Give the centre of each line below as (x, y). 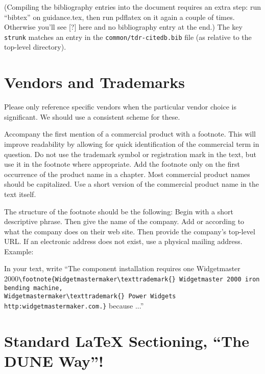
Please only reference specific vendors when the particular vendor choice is (120, 107)
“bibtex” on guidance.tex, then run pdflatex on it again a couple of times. (119, 17)
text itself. (20, 194)
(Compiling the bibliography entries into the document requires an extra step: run (132, 7)
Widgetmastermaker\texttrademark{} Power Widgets (90, 296)
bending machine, (33, 288)
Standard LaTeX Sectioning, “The (127, 340)
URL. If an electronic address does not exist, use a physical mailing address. (123, 241)
